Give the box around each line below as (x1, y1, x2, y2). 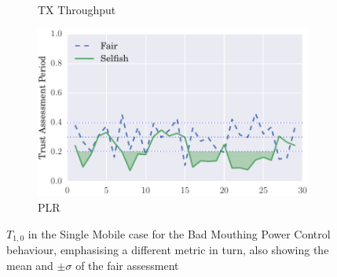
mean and (6, 257, 53, 273)
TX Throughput (38, 2, 116, 17)
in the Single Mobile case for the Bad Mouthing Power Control (27, 225, 331, 242)
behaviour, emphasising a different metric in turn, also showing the (6, 242, 329, 258)
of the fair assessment (75, 257, 179, 273)
